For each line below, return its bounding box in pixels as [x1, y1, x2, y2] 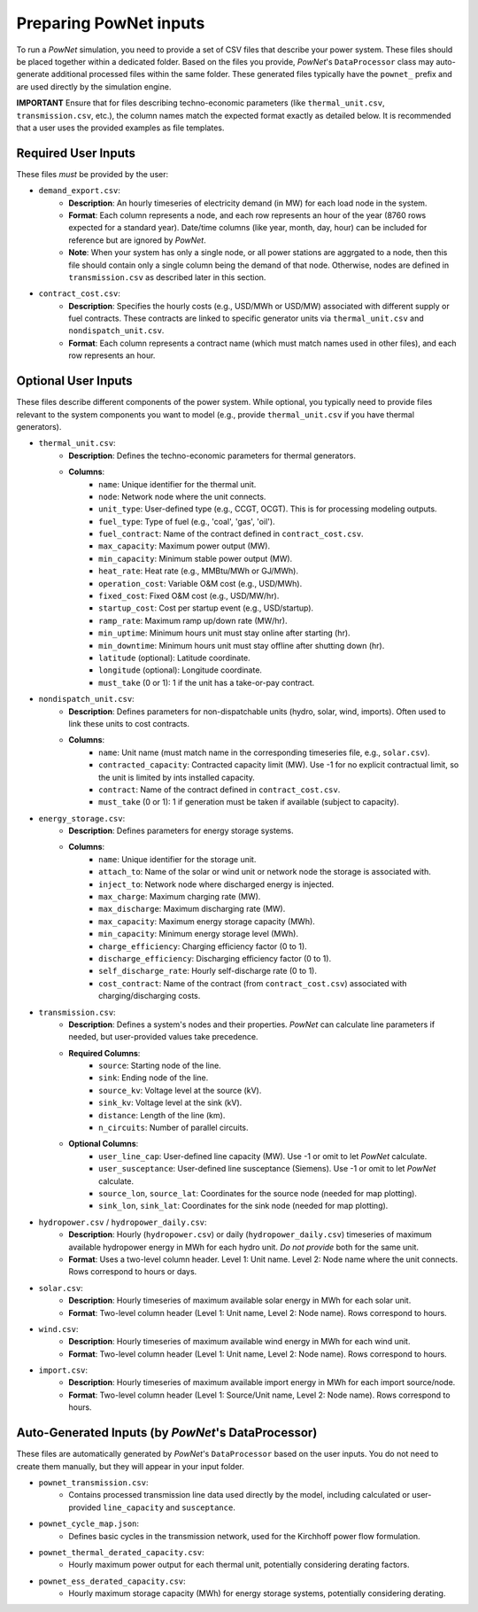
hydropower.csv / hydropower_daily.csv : [38, 1217, 207, 1227]
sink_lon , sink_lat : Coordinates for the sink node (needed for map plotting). [98, 1201, 389, 1211]
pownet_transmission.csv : [38, 1476, 149, 1488]
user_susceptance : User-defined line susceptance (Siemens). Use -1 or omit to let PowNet [98, 1164, 436, 1174]
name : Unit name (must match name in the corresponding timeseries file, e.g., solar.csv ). [98, 747, 430, 758]
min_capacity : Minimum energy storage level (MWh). [98, 929, 298, 939]
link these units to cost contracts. [68, 718, 190, 728]
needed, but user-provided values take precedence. [68, 1032, 258, 1042]
